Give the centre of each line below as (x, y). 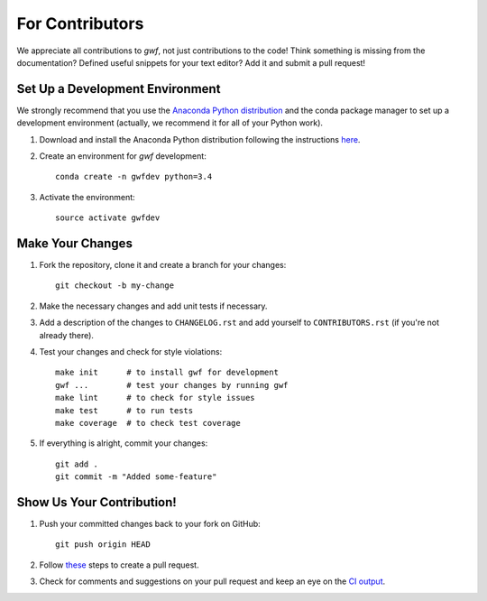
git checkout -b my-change (115, 286)
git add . (77, 464)
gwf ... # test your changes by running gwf (172, 385)
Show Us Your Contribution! (97, 502)
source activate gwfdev (108, 218)
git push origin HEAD (103, 545)
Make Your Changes (74, 243)
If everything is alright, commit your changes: (124, 443)
